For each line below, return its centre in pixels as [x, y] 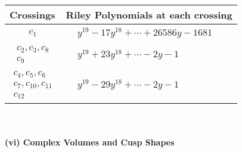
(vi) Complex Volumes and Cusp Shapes [90, 142]
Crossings [32, 15]
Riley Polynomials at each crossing [149, 15]
